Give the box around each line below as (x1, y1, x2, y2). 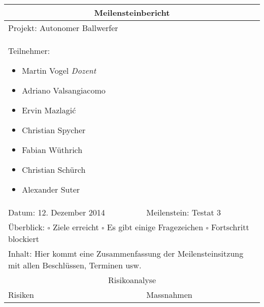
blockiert (8, 233, 39, 244)
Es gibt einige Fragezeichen (107, 221, 204, 233)
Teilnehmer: (8, 45, 50, 56)
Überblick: (8, 221, 45, 233)
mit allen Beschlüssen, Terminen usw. (8, 259, 142, 271)
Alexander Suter (22, 183, 80, 195)
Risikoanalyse (108, 274, 156, 286)
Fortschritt (211, 221, 249, 233)
